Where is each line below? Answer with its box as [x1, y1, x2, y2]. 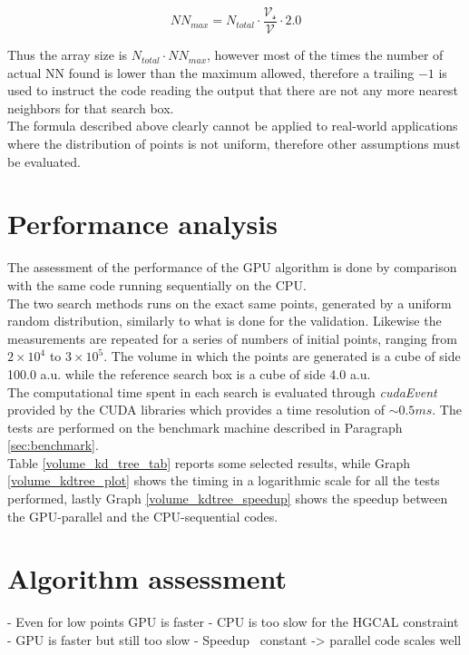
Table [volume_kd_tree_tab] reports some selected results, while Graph [7, 453, 411, 472]
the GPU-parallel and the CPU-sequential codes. [7, 506, 278, 525]
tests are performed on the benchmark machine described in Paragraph [7, 417, 403, 436]
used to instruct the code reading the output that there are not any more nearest [7, 81, 459, 100]
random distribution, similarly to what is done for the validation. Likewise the [7, 311, 442, 330]
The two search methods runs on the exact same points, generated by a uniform [7, 293, 452, 312]
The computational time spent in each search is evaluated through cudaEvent [7, 382, 437, 401]
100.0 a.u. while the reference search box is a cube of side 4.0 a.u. [7, 364, 371, 383]
